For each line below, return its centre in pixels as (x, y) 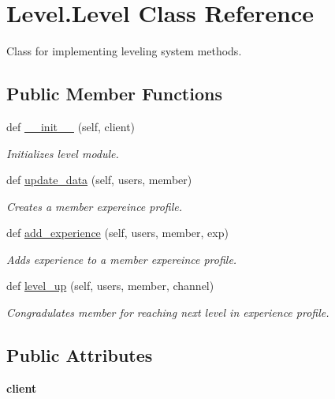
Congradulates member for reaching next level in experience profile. (168, 312)
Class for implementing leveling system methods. (124, 51)
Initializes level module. (63, 153)
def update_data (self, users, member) (99, 180)
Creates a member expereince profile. (95, 206)
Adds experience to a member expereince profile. (122, 259)
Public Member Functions (114, 94)
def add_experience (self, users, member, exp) (117, 233)
